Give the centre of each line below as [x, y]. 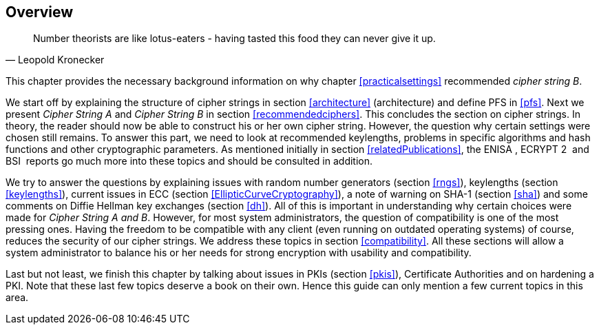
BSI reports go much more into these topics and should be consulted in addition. [189, 161]
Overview [40, 12]
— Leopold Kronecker [55, 60]
